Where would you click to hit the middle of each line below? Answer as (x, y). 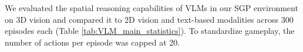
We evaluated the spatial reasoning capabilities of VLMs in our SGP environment (151, 8)
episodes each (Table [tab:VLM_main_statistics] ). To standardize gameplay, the (150, 31)
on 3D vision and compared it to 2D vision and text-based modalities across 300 (149, 19)
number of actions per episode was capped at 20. (92, 42)
